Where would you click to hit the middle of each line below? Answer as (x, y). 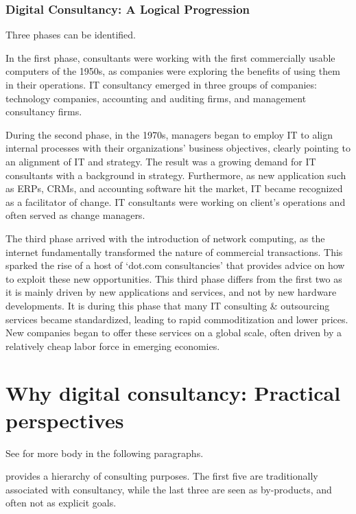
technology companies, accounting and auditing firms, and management (156, 98)
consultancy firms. (44, 112)
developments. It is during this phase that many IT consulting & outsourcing (168, 305)
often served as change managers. (75, 215)
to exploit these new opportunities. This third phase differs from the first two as (174, 278)
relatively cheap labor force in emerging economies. (113, 346)
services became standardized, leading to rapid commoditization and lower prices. (177, 319)
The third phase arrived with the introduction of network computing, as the (165, 238)
